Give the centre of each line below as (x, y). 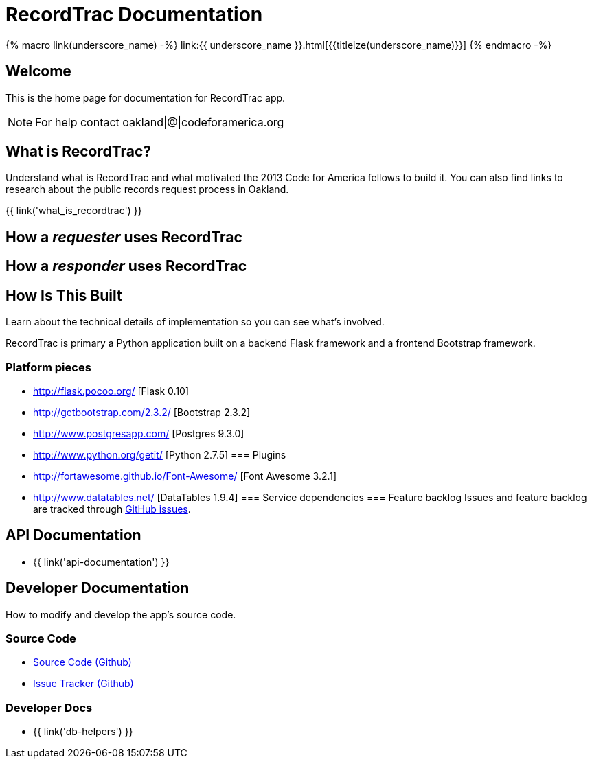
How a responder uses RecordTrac (126, 266)
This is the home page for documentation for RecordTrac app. (146, 97)
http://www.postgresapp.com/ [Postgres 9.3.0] (139, 433)
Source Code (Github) (82, 662)
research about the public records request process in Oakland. (147, 189)
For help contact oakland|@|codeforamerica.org (160, 122)
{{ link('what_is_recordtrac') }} (74, 211)
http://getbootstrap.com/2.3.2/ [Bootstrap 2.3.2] (142, 412)
